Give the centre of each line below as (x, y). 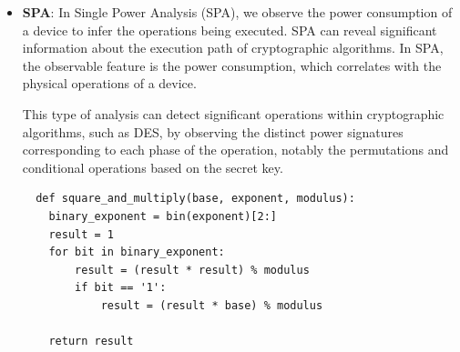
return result (91, 342)
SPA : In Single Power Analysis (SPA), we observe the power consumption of (237, 12)
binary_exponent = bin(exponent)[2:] (163, 216)
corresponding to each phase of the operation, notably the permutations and (235, 150)
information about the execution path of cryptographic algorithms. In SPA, (233, 48)
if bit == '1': (121, 288)
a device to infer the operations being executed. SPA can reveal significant (230, 30)
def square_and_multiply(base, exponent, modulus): (195, 199)
